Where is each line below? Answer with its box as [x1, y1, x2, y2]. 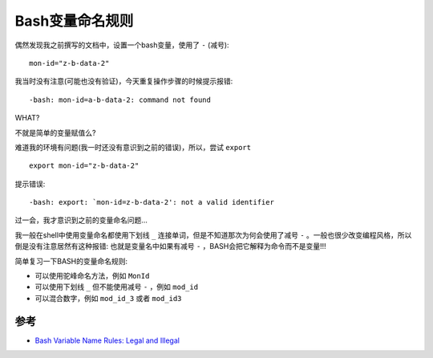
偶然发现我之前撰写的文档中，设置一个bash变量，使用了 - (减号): [14, 40, 229, 50]
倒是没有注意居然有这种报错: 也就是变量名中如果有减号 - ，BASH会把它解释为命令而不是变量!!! [14, 242, 326, 251]
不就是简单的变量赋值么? [14, 128, 96, 137]
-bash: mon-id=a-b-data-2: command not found [29, 95, 212, 104]
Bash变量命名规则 [14, 12, 134, 30]
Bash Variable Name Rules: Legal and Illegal [34, 336, 180, 345]
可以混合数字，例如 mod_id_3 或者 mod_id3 [34, 293, 182, 303]
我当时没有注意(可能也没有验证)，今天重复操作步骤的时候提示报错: [14, 76, 233, 86]
